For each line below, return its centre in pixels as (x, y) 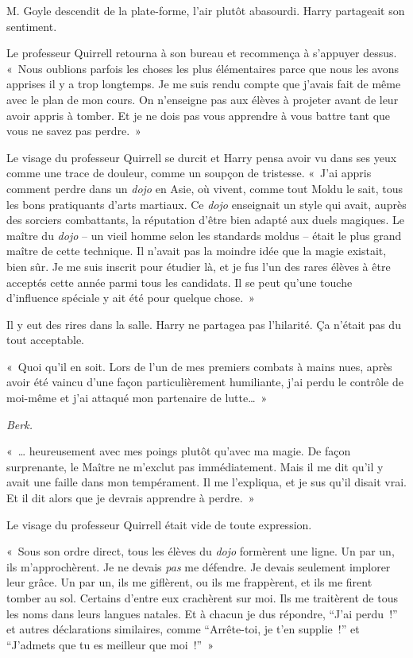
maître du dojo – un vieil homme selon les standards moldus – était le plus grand (204, 235)
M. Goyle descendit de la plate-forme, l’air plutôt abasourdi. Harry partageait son (206, 10)
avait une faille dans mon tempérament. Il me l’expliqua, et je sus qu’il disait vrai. (206, 482)
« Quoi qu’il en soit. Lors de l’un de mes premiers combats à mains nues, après (199, 366)
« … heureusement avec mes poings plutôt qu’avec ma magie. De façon (179, 451)
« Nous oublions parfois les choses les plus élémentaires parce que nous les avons (203, 68)
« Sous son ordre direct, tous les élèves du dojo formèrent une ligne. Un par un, (201, 551)
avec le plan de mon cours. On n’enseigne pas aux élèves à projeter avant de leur (203, 99)
